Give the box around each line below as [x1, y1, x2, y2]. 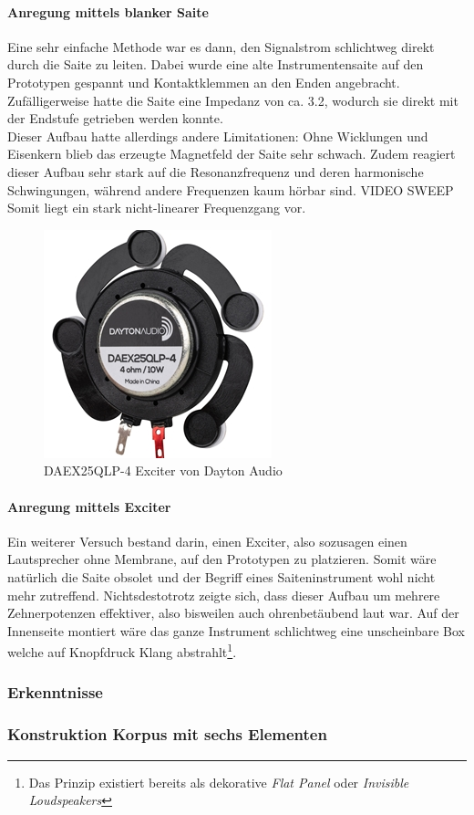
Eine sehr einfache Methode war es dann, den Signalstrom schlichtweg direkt [7, 37, 435, 56]
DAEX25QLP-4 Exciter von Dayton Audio [44, 461, 283, 480]
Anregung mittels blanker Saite [7, 2, 209, 21]
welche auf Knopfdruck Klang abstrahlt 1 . [7, 640, 237, 661]
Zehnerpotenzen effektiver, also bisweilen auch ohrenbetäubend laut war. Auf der [7, 603, 459, 622]
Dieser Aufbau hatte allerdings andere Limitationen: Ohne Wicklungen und [7, 126, 428, 145]
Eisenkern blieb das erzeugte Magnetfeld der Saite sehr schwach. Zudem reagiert [7, 144, 456, 163]
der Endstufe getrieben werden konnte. [7, 109, 223, 128]
